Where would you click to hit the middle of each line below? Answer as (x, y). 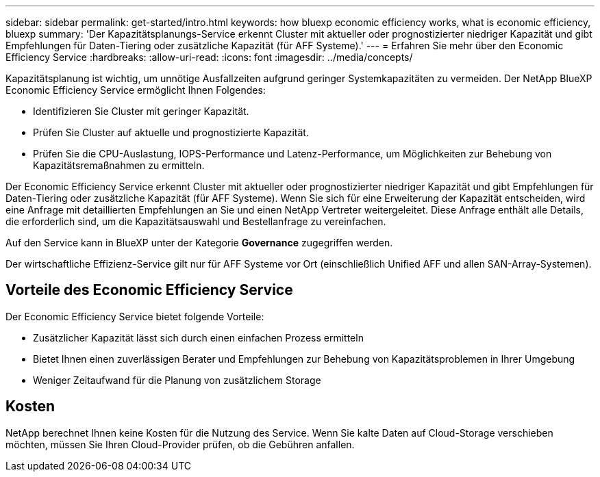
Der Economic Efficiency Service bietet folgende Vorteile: (135, 316)
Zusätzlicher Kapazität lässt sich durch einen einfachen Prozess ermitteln (198, 337)
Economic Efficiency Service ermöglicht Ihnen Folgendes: (136, 90)
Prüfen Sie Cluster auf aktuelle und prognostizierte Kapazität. (171, 132)
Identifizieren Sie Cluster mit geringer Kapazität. (141, 111)
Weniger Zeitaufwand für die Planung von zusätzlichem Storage (177, 380)
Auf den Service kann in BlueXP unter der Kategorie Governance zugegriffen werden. (199, 243)
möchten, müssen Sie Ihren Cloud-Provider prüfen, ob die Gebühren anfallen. (180, 444)
